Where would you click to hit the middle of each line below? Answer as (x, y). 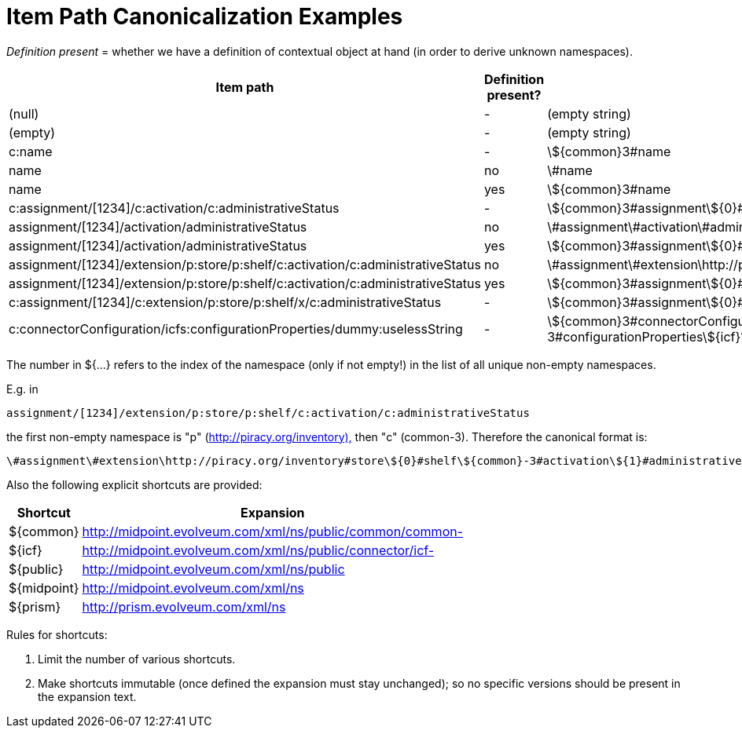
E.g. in (22, 389)
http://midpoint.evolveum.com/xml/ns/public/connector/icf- (258, 550)
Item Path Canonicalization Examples (205, 16)
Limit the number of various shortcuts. (137, 659)
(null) (24, 113)
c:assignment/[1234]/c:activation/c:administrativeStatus (174, 208)
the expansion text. (87, 696)
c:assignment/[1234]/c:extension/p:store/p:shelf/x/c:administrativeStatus (225, 302)
